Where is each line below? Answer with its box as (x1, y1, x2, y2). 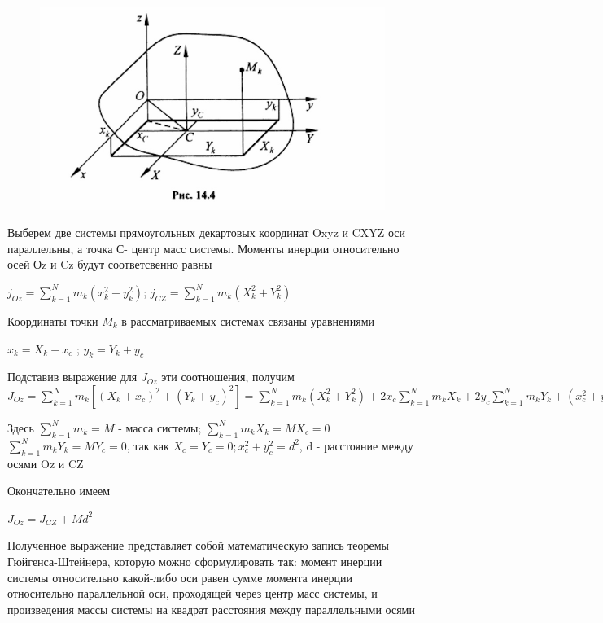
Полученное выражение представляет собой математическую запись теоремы (7, 537, 390, 554)
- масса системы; (118, 419, 202, 436)
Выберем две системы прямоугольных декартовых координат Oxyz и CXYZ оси (7, 224, 406, 241)
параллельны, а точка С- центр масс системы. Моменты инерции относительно (7, 239, 400, 257)
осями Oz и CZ (7, 454, 84, 472)
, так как (126, 437, 169, 454)
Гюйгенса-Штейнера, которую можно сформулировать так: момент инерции (7, 552, 382, 569)
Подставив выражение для (7, 368, 138, 385)
